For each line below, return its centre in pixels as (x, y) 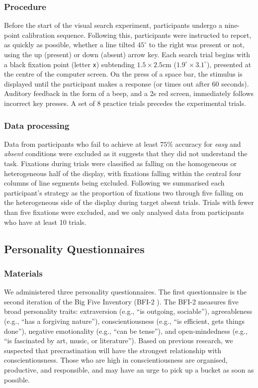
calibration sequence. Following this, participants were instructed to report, (137, 35)
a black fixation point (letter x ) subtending (69, 64)
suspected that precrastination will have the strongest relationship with (113, 350)
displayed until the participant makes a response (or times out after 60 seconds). (127, 83)
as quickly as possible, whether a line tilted (70, 45)
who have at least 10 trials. (45, 222)
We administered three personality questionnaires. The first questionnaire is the (126, 292)
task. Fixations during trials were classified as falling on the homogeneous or (120, 163)
